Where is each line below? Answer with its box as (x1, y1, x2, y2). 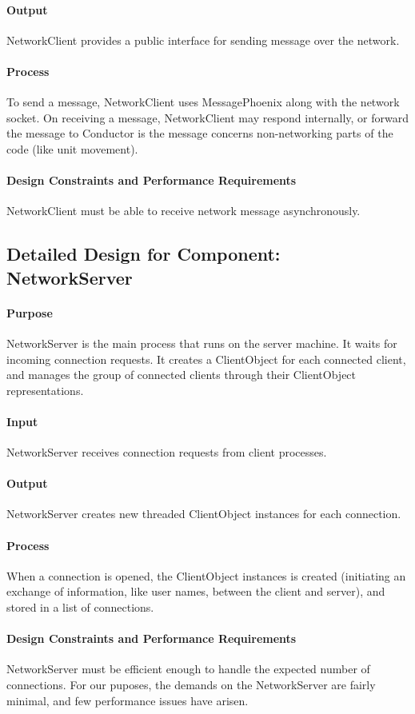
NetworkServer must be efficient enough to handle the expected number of (6, 660, 370, 677)
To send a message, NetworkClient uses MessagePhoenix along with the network (6, 94, 400, 110)
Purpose (6, 304, 53, 321)
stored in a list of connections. (6, 599, 154, 616)
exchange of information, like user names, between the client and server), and (6, 583, 385, 600)
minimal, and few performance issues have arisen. (6, 692, 249, 708)
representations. (6, 381, 84, 398)
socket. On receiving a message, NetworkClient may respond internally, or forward (6, 109, 409, 126)
